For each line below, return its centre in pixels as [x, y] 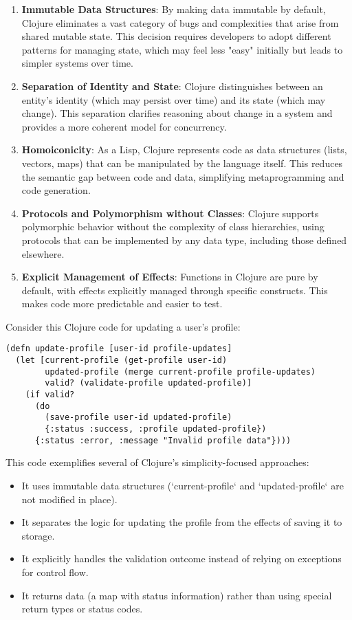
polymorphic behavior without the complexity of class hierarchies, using [173, 226]
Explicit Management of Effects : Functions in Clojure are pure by [170, 277]
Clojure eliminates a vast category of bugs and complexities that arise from [180, 22]
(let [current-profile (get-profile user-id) [121, 361]
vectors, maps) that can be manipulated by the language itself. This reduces [182, 163]
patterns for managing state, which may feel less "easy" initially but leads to [182, 49]
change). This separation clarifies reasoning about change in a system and [177, 113]
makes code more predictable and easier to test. [122, 303]
